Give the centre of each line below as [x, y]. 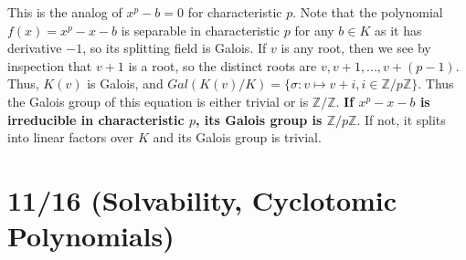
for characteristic [235, 12]
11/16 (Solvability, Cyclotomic [202, 199]
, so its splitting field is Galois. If [175, 48]
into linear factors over [71, 137]
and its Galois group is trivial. [237, 137]
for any [314, 30]
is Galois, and [125, 83]
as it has [398, 30]
